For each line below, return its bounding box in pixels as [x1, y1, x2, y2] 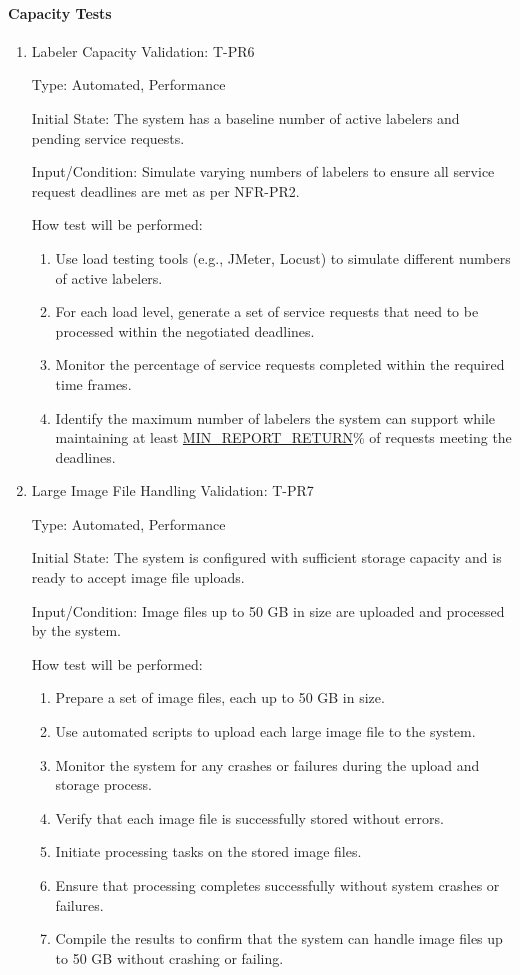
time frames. [55, 373, 132, 394]
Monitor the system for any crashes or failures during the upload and [55, 754, 480, 775]
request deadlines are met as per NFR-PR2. [31, 180, 300, 201]
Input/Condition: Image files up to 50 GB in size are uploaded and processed [31, 600, 505, 621]
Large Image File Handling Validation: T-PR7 [31, 480, 314, 501]
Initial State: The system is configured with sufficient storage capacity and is [31, 547, 502, 568]
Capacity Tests [8, 2, 112, 23]
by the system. [31, 620, 121, 641]
